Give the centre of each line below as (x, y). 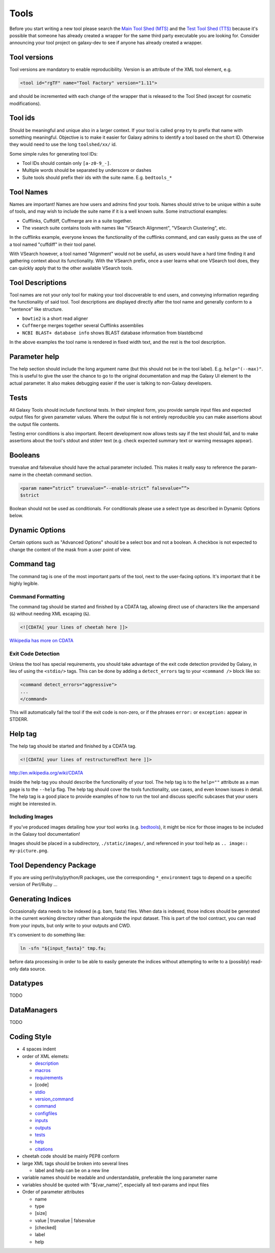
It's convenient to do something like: (48, 935)
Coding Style (31, 1037)
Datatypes (26, 983)
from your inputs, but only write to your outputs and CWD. (70, 925)
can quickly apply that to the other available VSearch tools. (71, 268)
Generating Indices (40, 899)
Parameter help (34, 356)
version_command (54, 1099)
